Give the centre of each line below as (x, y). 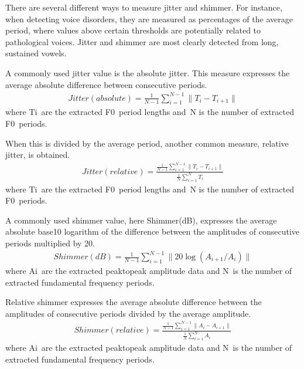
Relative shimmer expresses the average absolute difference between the (134, 302)
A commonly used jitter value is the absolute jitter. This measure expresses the (148, 72)
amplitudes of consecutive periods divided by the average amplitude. (128, 313)
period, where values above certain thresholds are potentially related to (133, 30)
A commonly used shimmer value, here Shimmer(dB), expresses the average (141, 220)
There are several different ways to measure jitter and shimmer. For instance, (144, 7)
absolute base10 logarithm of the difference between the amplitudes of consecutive (153, 231)
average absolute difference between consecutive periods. (106, 84)
